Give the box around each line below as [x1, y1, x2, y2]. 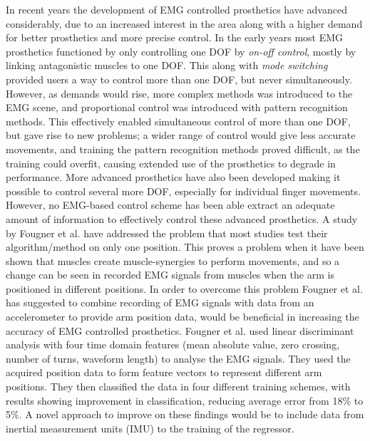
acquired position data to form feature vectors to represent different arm [6, 365, 322, 380]
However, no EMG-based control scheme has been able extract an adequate [6, 197, 335, 212]
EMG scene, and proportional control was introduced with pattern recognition [6, 100, 348, 115]
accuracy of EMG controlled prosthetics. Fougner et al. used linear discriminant [6, 323, 354, 338]
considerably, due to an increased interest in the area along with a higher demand [6, 16, 363, 31]
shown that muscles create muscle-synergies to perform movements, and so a [6, 253, 340, 268]
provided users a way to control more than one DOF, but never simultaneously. [6, 71, 352, 86]
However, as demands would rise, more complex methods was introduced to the [6, 85, 353, 100]
